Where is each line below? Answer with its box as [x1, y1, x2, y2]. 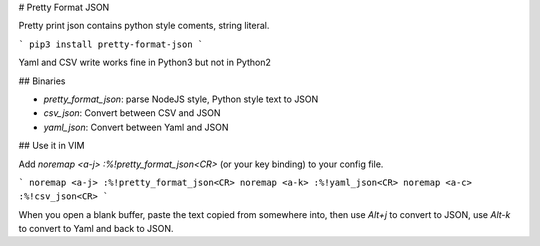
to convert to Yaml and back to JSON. [18, 223, 174, 235]
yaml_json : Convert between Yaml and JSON [43, 121, 229, 133]
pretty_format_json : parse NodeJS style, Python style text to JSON [43, 93, 319, 105]
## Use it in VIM [18, 140, 85, 152]
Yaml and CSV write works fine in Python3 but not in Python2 [18, 56, 272, 69]
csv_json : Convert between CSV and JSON [43, 107, 221, 119]
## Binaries [18, 75, 66, 87]
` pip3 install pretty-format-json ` [18, 38, 204, 50]
